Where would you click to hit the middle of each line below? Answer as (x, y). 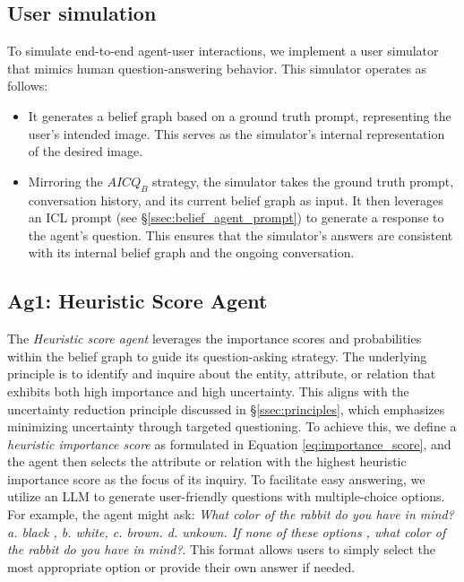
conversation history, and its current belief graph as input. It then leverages (236, 200)
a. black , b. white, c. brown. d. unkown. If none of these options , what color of (227, 531)
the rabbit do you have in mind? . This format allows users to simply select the (221, 549)
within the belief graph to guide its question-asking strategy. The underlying (217, 356)
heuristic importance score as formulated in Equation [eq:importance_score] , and (229, 443)
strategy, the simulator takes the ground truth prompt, (303, 181)
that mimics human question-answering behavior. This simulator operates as (217, 68)
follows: (28, 86)
